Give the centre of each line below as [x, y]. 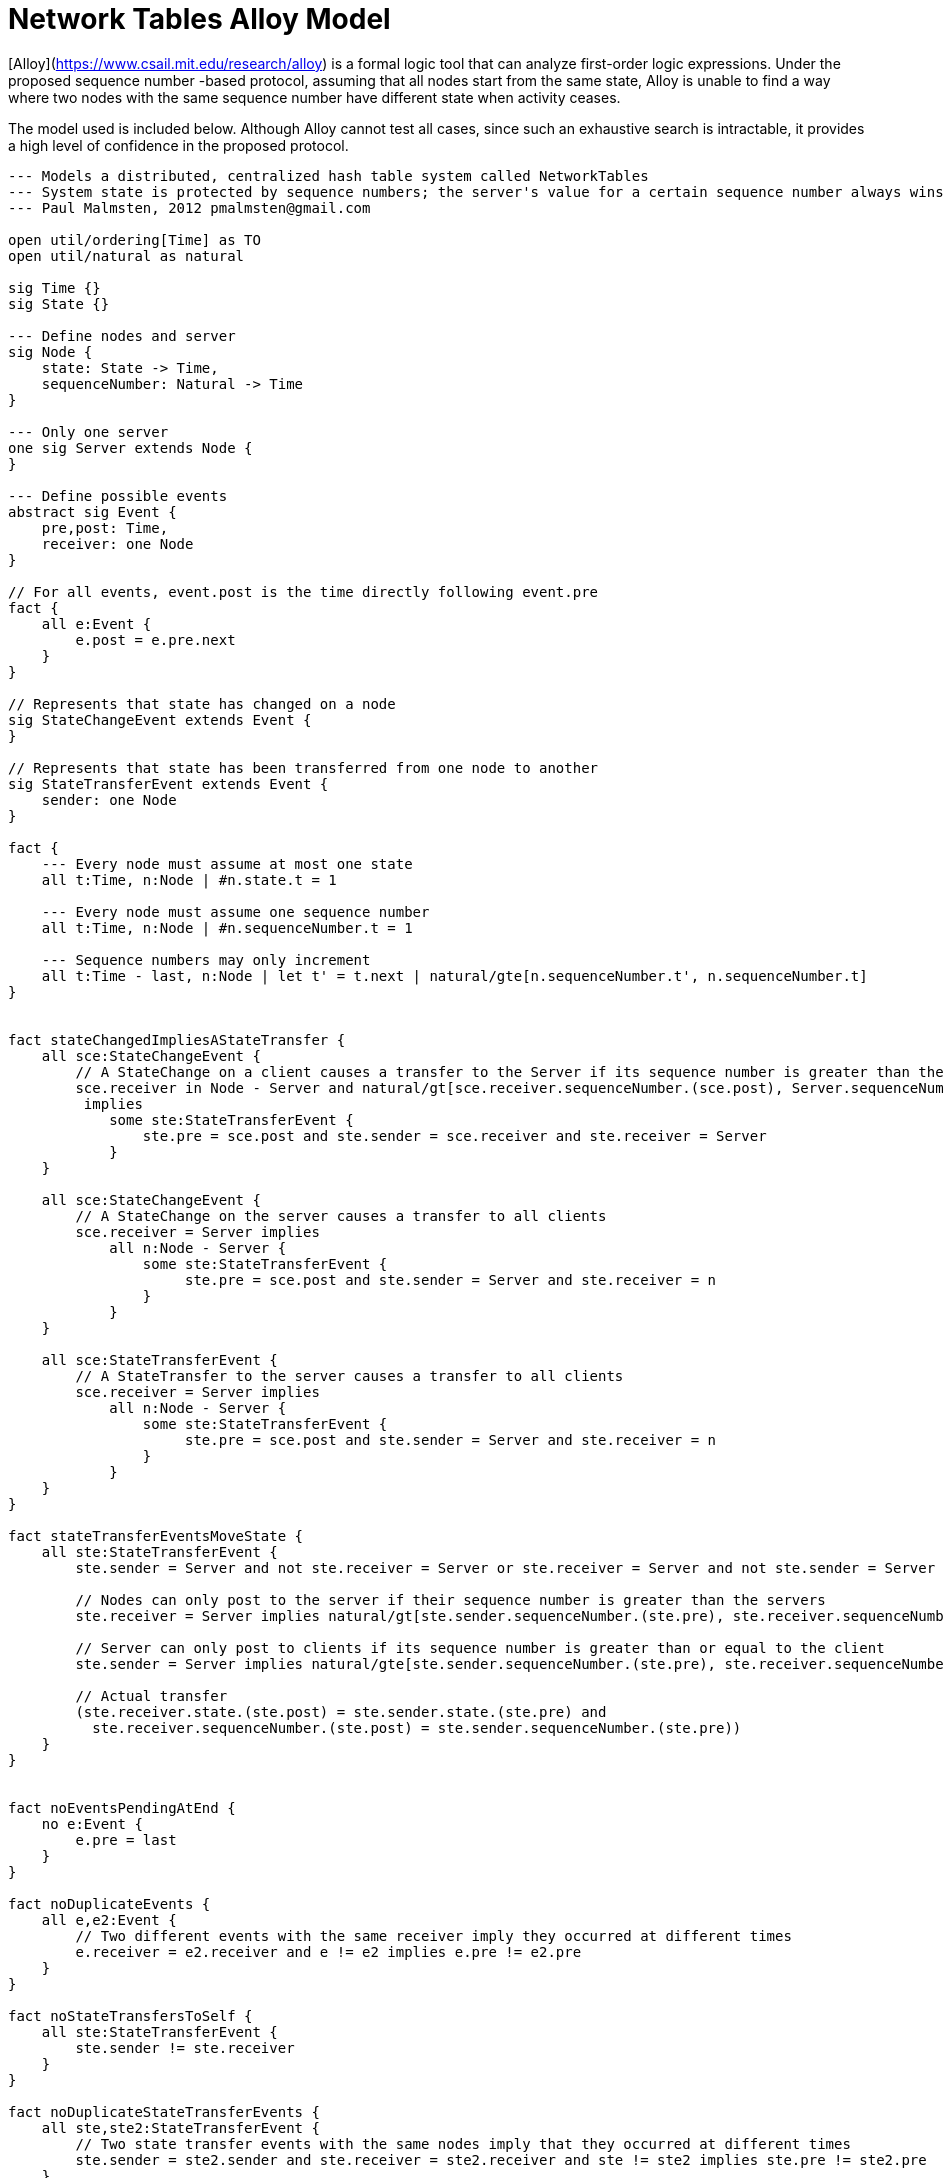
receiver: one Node [117, 543]
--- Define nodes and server [122, 335]
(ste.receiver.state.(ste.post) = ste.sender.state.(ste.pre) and [341, 1711]
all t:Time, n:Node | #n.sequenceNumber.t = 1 [227, 927]
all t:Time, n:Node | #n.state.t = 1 [189, 879]
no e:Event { [92, 1823]
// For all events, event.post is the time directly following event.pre [303, 591]
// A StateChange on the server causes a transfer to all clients [341, 1215]
